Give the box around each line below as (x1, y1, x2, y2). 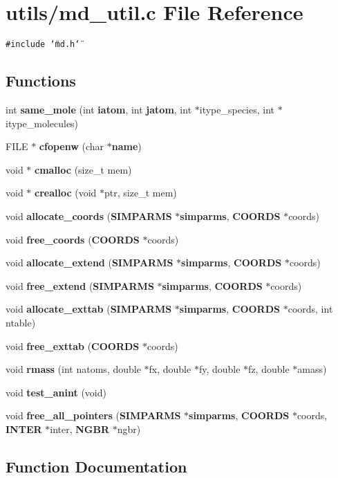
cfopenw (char (39, 139, 104, 154)
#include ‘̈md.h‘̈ (6, 39, 80, 50)
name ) (111, 139, 142, 154)
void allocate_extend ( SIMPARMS (6, 255, 173, 270)
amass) (297, 362, 327, 376)
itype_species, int (199, 102, 275, 116)
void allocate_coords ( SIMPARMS (6, 208, 172, 223)
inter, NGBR (50, 421, 110, 436)
